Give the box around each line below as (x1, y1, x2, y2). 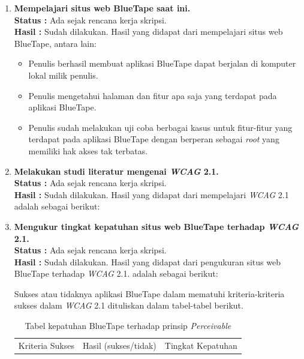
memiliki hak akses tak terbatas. (28, 144, 148, 157)
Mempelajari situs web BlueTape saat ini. (14, 2, 191, 14)
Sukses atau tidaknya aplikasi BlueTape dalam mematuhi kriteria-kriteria (14, 287, 285, 300)
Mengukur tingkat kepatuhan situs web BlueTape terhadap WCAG (14, 220, 299, 232)
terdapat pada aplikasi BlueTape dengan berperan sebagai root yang (28, 133, 279, 145)
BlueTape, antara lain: (14, 37, 97, 49)
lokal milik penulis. (28, 68, 98, 81)
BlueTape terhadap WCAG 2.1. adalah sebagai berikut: (14, 267, 218, 280)
